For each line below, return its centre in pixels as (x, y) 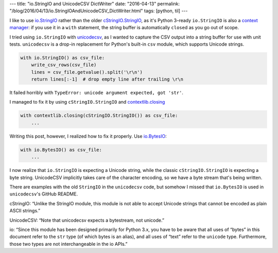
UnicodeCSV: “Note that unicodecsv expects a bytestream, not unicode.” (87, 220)
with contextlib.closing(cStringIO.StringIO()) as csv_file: (99, 116)
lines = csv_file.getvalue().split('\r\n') (87, 72)
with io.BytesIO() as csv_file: (61, 150)
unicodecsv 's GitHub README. (44, 194)
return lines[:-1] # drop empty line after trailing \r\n (107, 79)
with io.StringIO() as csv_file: (63, 57)
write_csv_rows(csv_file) (64, 65)
